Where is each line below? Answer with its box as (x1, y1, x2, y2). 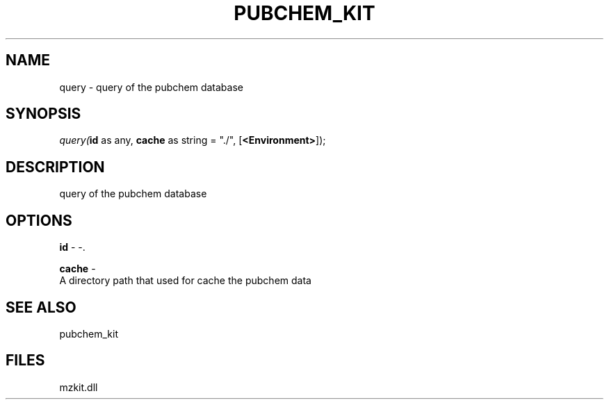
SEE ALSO (6, 298, 76, 316)
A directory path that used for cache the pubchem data (59, 274, 311, 287)
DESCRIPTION (6, 158, 105, 176)
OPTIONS (6, 211, 72, 229)
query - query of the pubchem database (59, 81, 243, 93)
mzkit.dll (59, 381, 98, 393)
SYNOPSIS (6, 105, 81, 123)
